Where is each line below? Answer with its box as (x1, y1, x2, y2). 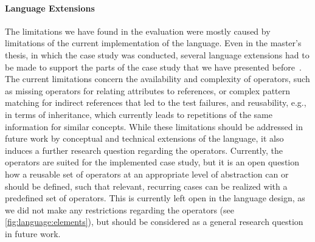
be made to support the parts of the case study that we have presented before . (5, 60, 302, 73)
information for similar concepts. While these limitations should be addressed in (5, 120, 303, 133)
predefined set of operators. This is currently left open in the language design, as (5, 192, 305, 204)
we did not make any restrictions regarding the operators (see (5, 203, 234, 216)
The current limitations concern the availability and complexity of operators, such (5, 72, 310, 85)
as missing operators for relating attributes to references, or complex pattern (5, 84, 291, 97)
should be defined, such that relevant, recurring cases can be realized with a (5, 179, 288, 192)
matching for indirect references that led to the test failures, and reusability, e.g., (5, 96, 306, 109)
